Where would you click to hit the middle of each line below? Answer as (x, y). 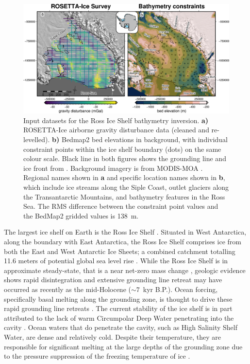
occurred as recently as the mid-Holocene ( (67, 289)
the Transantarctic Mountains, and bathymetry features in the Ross (124, 196)
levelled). (37, 139)
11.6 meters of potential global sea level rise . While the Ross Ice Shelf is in (116, 261)
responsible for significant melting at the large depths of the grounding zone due (123, 346)
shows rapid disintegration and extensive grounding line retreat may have (113, 280)
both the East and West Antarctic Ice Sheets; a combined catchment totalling (120, 251)
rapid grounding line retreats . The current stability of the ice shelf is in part (118, 308)
